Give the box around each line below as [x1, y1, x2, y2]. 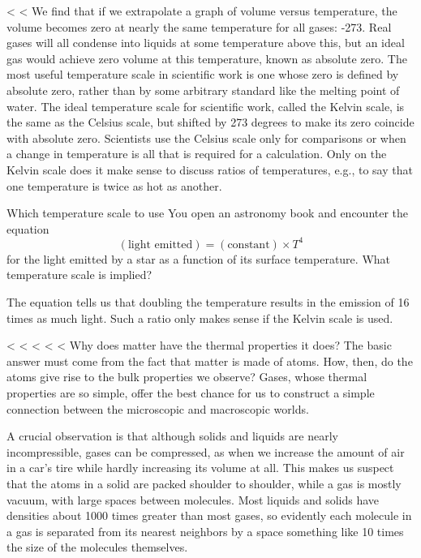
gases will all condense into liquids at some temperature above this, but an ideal [6, 34, 405, 51]
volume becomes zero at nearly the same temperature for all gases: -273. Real [6, 18, 392, 35]
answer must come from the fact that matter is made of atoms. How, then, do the [6, 352, 413, 369]
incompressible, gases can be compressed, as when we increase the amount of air [6, 443, 405, 460]
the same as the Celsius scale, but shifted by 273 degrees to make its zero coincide [6, 114, 415, 131]
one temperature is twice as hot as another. [6, 177, 222, 194]
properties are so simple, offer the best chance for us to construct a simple [6, 384, 375, 401]
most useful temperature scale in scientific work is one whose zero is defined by [6, 66, 399, 83]
